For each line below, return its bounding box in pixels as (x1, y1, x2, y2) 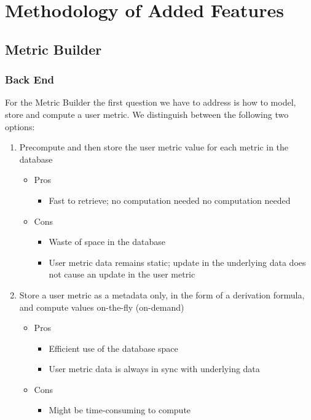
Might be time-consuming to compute (49, 403, 191, 416)
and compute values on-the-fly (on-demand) (19, 300, 184, 313)
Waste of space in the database (49, 235, 165, 248)
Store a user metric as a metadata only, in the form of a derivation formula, (19, 288, 305, 301)
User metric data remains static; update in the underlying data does (49, 255, 306, 268)
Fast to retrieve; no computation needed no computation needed (49, 193, 291, 206)
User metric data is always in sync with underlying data (49, 362, 260, 375)
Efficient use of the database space (49, 341, 178, 354)
